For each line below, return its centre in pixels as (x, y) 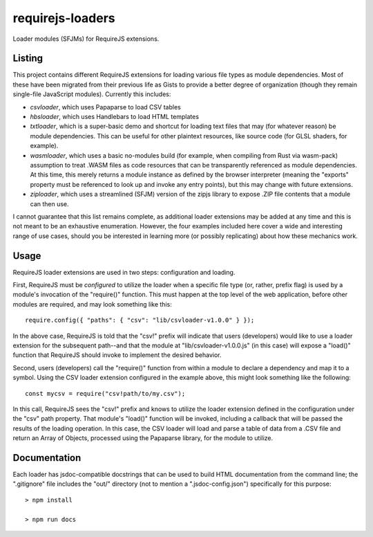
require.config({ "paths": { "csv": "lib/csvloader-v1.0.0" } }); (140, 320)
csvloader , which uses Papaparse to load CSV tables (105, 107)
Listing (28, 58)
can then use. (49, 203)
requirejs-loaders (64, 18)
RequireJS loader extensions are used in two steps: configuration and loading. (124, 272)
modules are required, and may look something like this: (92, 304)
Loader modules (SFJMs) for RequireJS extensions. (86, 39)
